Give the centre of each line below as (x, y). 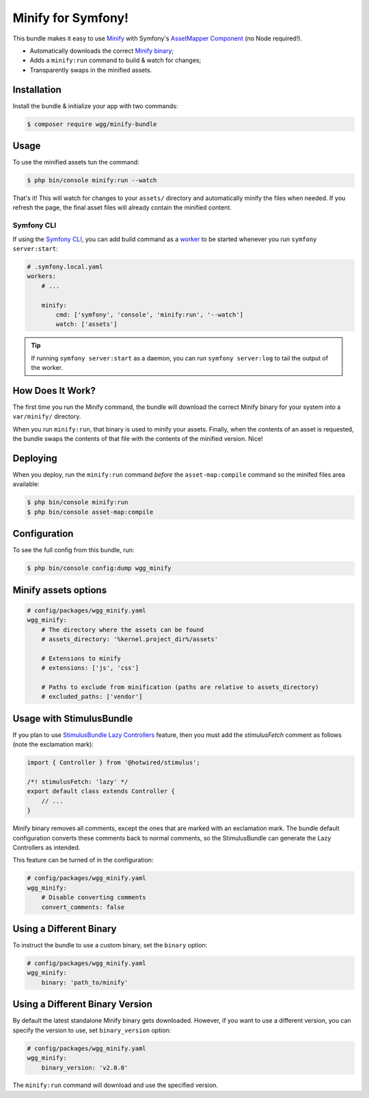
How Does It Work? (54, 390)
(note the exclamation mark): (53, 745)
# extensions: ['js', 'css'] (90, 668)
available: (26, 484)
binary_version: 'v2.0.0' (85, 1068)
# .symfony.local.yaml (65, 266)
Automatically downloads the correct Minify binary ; (102, 51)
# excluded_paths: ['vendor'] (92, 697)
